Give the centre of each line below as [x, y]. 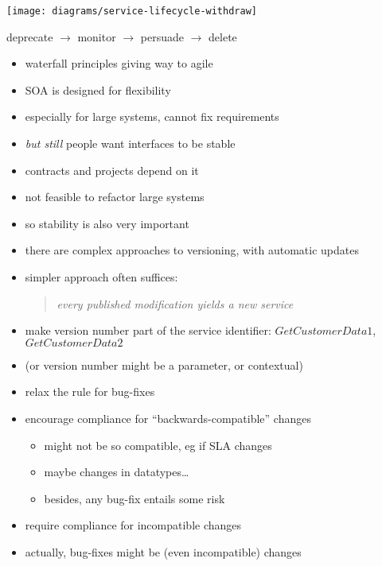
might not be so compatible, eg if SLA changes [158, 445]
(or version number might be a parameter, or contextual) [164, 364]
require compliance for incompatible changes [133, 525]
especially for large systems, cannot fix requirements [152, 116]
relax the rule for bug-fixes [90, 392]
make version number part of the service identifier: [148, 330]
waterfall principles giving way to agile [119, 63]
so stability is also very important [107, 223]
